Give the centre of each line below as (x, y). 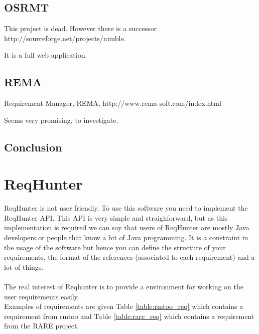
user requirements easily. (42, 296)
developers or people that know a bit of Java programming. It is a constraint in (126, 237)
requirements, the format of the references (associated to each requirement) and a (129, 257)
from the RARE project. (42, 326)
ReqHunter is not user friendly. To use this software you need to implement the (126, 208)
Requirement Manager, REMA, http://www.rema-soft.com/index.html (113, 103)
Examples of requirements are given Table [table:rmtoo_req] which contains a (124, 306)
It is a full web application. (46, 55)
